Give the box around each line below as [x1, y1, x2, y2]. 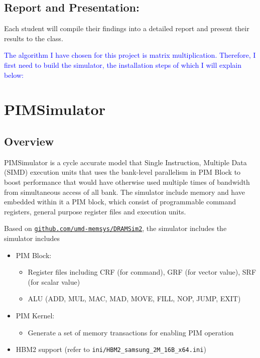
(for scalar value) [28, 276, 80, 287]
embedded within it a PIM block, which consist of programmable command [4, 196, 236, 207]
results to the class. [4, 33, 63, 43]
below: [4, 69, 24, 80]
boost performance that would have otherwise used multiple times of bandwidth [4, 176, 250, 187]
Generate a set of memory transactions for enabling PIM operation [28, 327, 234, 337]
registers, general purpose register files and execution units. [4, 206, 186, 216]
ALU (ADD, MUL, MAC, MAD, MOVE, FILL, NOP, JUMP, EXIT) [28, 293, 241, 304]
